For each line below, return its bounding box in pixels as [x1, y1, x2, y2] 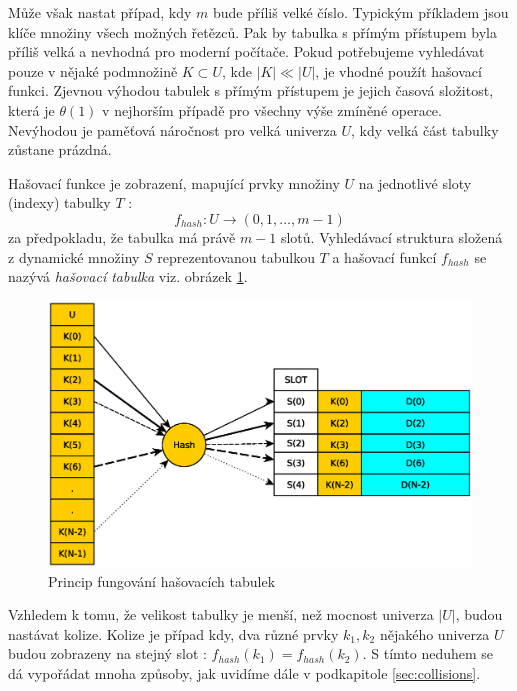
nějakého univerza [379, 623, 490, 644]
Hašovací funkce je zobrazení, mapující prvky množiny [8, 172, 340, 193]
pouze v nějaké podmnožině [8, 60, 178, 81]
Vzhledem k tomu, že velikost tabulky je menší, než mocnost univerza [8, 604, 434, 625]
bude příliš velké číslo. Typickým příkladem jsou [213, 2, 509, 22]
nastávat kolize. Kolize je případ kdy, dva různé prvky [8, 623, 339, 644]
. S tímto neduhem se [362, 643, 494, 664]
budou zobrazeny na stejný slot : [8, 643, 207, 664]
